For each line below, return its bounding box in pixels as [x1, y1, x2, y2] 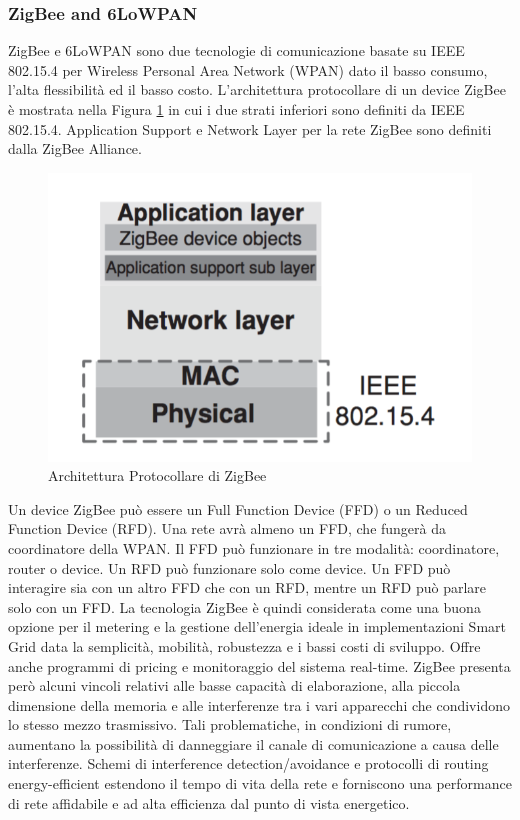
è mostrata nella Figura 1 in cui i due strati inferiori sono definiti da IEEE [8, 99, 465, 119]
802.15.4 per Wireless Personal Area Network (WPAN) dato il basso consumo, [8, 59, 488, 80]
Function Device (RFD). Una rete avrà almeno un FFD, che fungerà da [8, 518, 447, 539]
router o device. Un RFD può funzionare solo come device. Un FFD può [8, 557, 451, 578]
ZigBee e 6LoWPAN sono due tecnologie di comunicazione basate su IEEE [8, 40, 465, 61]
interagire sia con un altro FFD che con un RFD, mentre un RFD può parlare [8, 577, 487, 598]
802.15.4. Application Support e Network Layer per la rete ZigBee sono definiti [8, 118, 492, 139]
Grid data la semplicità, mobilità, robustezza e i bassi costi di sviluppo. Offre [8, 635, 481, 656]
